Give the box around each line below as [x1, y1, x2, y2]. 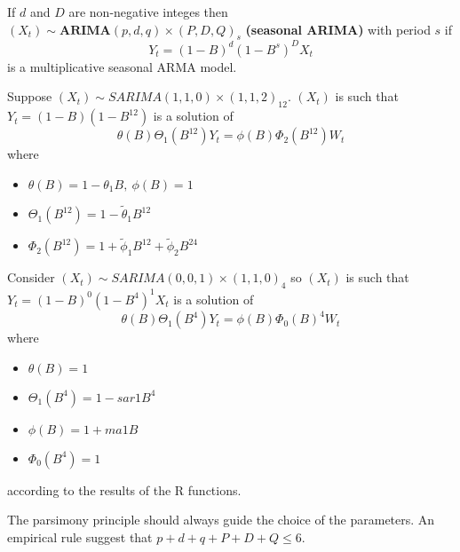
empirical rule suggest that [7, 527, 153, 546]
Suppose [7, 87, 52, 106]
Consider [7, 268, 55, 287]
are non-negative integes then [68, 3, 228, 20]
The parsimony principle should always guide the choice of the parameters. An [7, 510, 435, 529]
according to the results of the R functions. [7, 480, 242, 499]
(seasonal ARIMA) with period [245, 20, 431, 38]
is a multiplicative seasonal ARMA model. [7, 57, 237, 75]
